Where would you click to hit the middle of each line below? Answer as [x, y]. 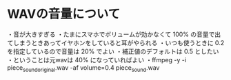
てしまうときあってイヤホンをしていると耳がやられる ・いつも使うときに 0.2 [116, 42]
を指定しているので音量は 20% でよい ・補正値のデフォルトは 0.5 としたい [113, 51]
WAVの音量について [64, 14]
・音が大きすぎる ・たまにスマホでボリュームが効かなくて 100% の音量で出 [114, 34]
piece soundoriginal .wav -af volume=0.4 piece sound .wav [83, 68]
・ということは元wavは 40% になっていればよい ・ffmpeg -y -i [97, 59]
